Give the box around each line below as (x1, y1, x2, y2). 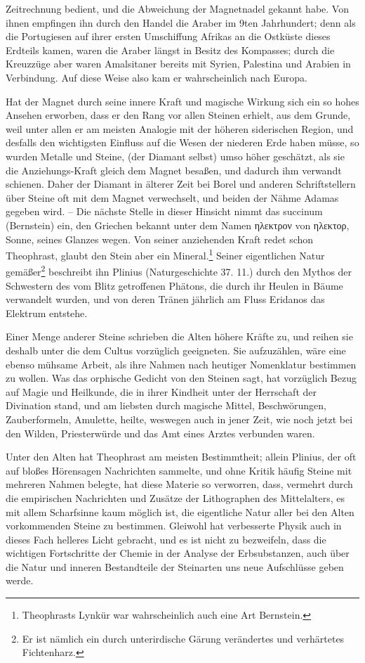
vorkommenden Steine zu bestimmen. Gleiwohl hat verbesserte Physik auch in (6, 518, 342, 533)
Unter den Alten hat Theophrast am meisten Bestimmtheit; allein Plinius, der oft (6, 449, 357, 464)
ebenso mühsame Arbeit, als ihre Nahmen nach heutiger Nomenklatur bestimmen (6, 356, 357, 371)
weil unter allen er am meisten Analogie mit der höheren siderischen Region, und (6, 121, 354, 136)
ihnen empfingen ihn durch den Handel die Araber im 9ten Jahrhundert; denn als (6, 15, 356, 30)
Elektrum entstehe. (6, 305, 88, 320)
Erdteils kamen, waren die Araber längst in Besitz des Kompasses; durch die (6, 42, 335, 57)
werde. (6, 573, 34, 588)
